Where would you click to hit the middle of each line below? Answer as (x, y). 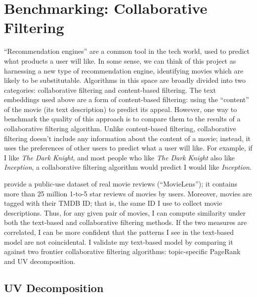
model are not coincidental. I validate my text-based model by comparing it (119, 242)
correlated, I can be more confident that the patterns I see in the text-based (119, 232)
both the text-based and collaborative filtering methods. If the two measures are (126, 222)
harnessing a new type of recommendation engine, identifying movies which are (124, 70)
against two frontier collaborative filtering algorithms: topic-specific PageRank (122, 251)
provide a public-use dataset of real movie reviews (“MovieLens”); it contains (121, 184)
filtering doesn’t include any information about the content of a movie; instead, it (127, 138)
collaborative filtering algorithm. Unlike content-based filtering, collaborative (120, 129)
